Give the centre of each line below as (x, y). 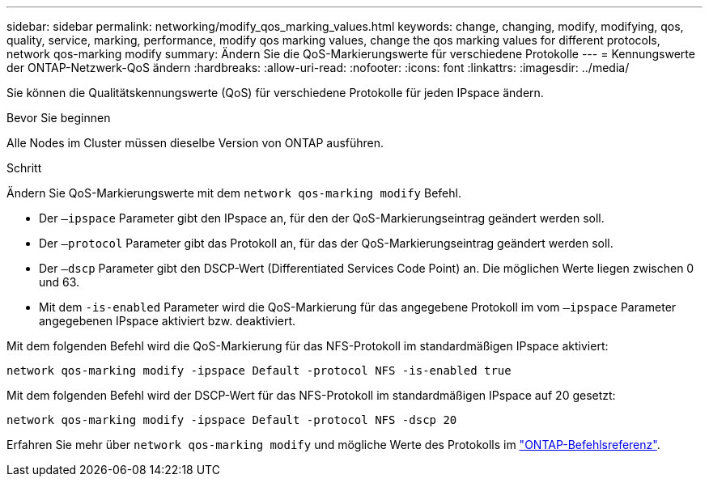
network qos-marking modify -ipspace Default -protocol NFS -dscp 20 (232, 420)
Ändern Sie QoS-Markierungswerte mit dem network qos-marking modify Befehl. (234, 193)
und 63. (59, 282)
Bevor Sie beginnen (59, 118)
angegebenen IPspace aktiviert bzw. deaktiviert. (168, 321)
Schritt (24, 168)
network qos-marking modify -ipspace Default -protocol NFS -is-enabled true (259, 371)
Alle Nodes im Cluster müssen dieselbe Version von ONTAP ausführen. (195, 143)
